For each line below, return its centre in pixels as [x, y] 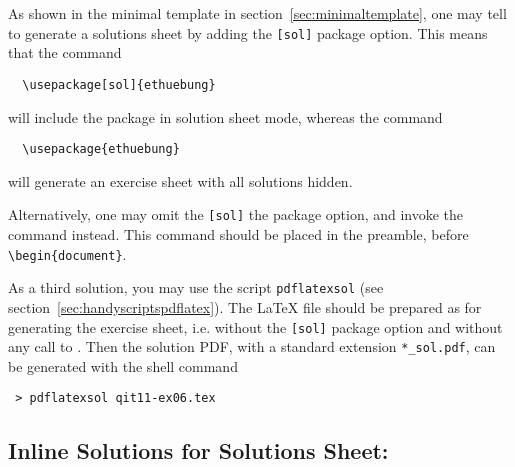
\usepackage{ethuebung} [101, 149]
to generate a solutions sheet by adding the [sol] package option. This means [248, 32]
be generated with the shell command [123, 365]
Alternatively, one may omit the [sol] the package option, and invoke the [236, 214]
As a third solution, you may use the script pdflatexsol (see [196, 287]
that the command [65, 52]
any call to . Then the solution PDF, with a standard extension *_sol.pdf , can [252, 346]
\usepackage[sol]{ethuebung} [119, 84]
